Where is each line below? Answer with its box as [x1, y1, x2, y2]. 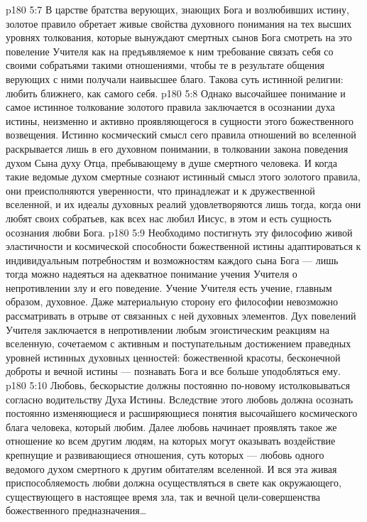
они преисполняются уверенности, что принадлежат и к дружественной [6, 183, 315, 197]
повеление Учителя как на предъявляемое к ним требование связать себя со [6, 43, 334, 58]
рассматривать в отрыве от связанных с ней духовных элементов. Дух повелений [6, 308, 356, 323]
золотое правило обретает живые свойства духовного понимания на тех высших [6, 16, 352, 31]
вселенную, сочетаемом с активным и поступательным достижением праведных [6, 336, 351, 351]
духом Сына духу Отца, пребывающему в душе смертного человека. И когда [6, 155, 337, 170]
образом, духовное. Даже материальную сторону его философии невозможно [6, 294, 339, 309]
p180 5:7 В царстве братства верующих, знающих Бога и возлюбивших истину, [6, 2, 349, 16]
